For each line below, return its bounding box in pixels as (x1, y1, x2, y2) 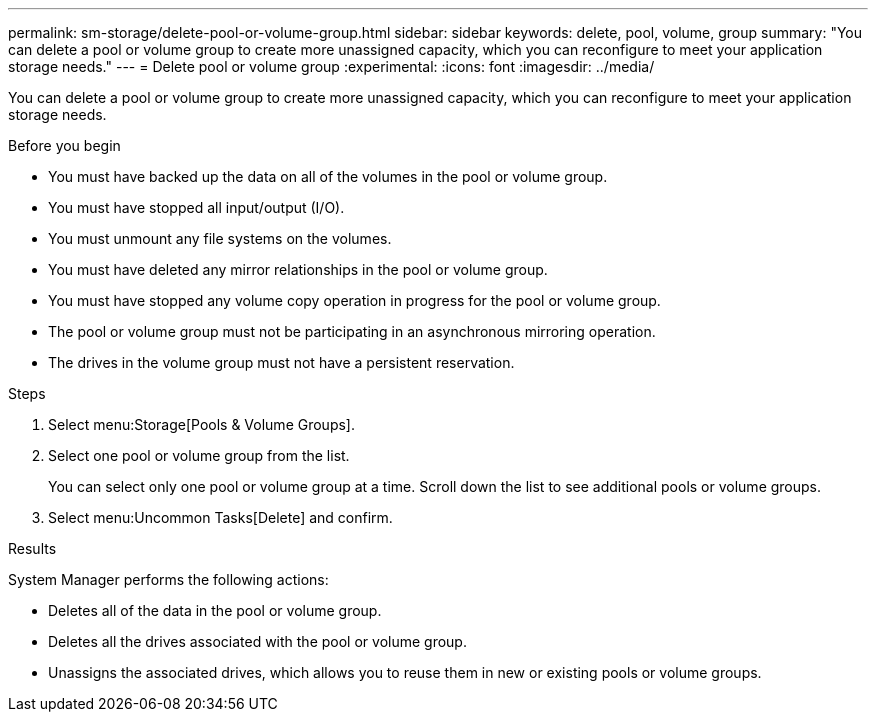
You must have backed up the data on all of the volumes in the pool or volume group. (48, 168, 608, 185)
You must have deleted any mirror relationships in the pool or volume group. (48, 261, 548, 278)
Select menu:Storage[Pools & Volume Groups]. (48, 416, 355, 433)
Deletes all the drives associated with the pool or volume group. (48, 633, 467, 650)
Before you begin (8, 137, 121, 154)
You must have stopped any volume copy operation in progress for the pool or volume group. (48, 292, 661, 309)
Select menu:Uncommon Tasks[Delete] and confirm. (48, 509, 393, 526)
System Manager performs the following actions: (8, 571, 329, 588)
